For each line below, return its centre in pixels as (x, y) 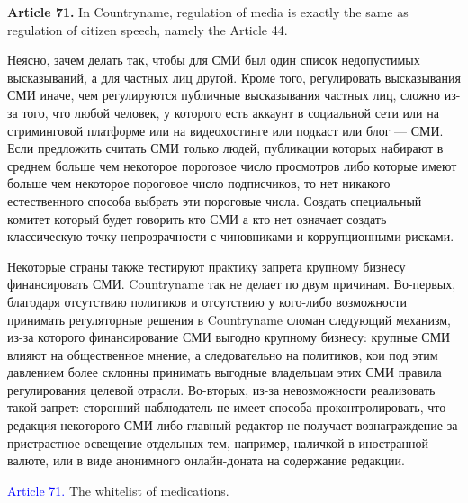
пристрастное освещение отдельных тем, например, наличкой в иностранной (218, 442)
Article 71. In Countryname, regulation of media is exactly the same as (208, 12)
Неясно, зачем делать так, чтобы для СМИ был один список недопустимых (214, 60)
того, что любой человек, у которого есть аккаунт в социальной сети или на (230, 112)
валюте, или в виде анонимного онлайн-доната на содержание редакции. (206, 460)
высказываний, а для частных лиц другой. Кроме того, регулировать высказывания (234, 77)
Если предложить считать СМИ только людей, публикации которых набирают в (225, 148)
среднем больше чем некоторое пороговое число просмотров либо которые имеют (232, 165)
